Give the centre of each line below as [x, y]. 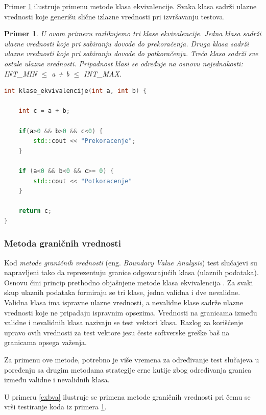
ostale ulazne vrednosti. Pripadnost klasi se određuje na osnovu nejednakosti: [124, 63]
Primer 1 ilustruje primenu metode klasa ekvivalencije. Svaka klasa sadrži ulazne [130, 6]
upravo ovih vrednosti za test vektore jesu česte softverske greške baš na [117, 332]
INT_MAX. [103, 73]
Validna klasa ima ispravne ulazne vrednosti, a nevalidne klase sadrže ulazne [124, 302]
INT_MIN [21, 73]
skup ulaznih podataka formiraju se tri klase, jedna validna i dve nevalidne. [122, 292]
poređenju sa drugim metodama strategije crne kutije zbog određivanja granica [128, 369]
